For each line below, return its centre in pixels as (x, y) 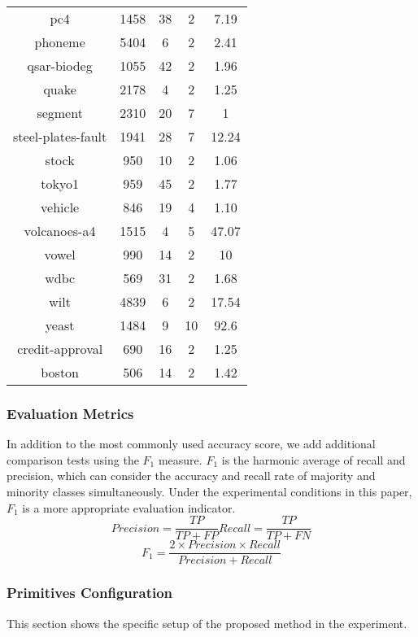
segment (60, 113)
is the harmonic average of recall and (313, 459)
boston (60, 372)
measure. (180, 459)
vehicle (60, 207)
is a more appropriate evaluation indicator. (129, 507)
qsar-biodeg (60, 65)
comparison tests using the (73, 459)
